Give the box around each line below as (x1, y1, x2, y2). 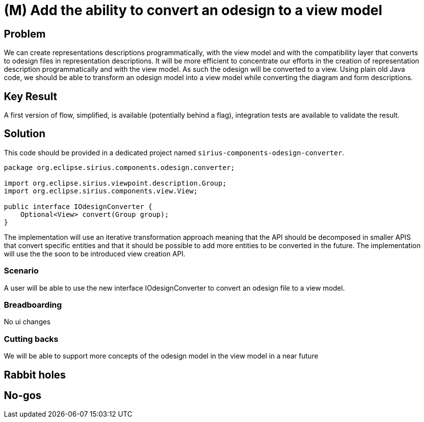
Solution (4, 127, 45, 140)
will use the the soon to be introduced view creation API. (4, 249, 186, 258)
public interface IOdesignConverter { (4, 202, 153, 211)
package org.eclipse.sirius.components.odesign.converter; (4, 163, 235, 171)
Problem (4, 27, 46, 40)
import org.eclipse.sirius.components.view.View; (4, 187, 198, 195)
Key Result (4, 90, 57, 103)
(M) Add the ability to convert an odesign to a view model (4, 2, 382, 19)
